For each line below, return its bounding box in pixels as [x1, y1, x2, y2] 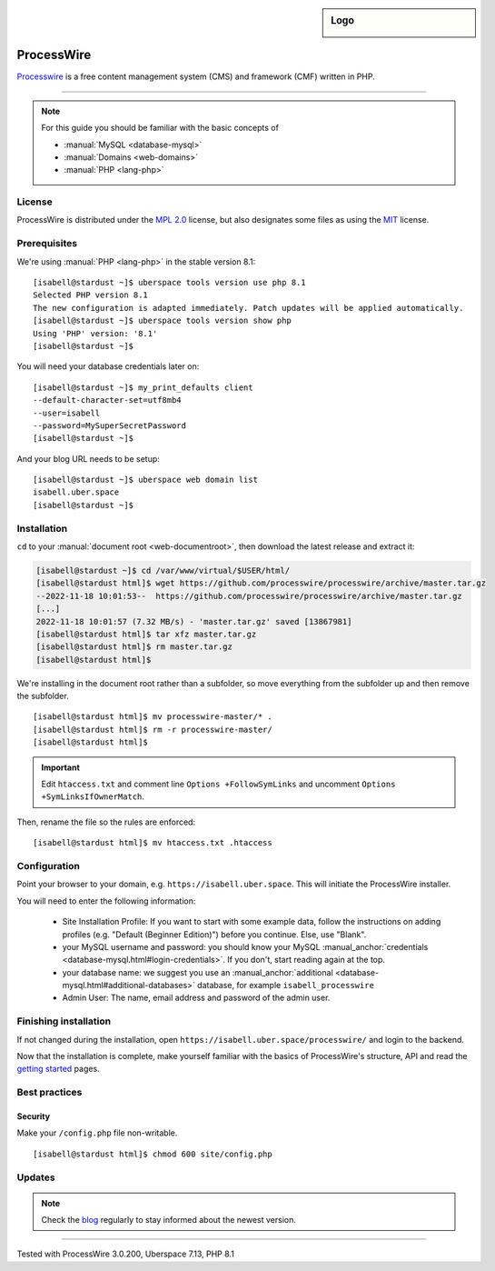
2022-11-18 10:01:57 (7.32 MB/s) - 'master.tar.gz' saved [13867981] [35, 616, 352, 626]
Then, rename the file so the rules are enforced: [16, 816, 195, 827]
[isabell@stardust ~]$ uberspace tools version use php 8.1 [33, 277, 306, 287]
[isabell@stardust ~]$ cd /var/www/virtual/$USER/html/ [35, 565, 291, 575]
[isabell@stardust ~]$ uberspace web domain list [33, 475, 259, 485]
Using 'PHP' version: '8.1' [33, 328, 158, 338]
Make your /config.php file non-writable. [16, 1127, 178, 1138]
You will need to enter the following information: [16, 896, 196, 906]
